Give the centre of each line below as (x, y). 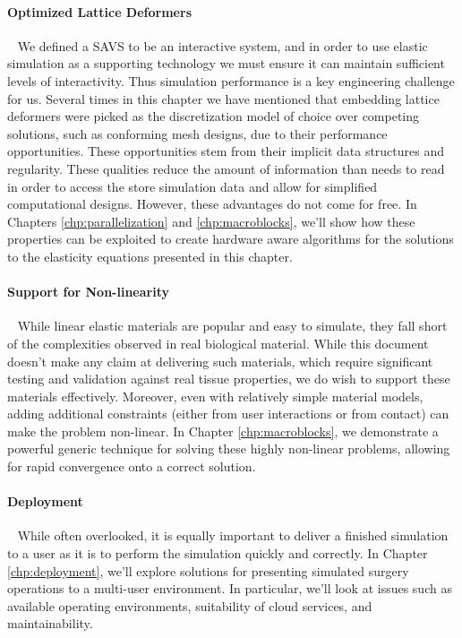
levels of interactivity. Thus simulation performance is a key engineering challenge (231, 80)
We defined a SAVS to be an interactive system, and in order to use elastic (222, 45)
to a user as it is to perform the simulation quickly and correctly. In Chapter (218, 553)
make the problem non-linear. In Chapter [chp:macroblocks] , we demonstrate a (223, 431)
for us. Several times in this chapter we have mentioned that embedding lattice (223, 98)
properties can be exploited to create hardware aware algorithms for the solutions (231, 239)
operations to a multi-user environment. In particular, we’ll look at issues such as (230, 588)
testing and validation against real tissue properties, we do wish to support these (229, 379)
